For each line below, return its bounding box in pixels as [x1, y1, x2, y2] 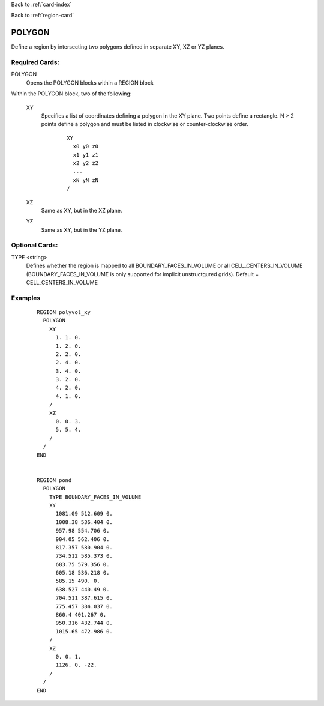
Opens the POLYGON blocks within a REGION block [26, 79, 154, 86]
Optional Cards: [11, 241, 58, 249]
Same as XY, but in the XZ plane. [41, 207, 122, 214]
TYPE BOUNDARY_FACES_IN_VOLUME [49, 493, 142, 501]
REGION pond [37, 477, 72, 483]
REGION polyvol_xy [37, 309, 91, 315]
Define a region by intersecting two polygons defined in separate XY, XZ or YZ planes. [11, 43, 224, 50]
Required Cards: [11, 58, 60, 67]
